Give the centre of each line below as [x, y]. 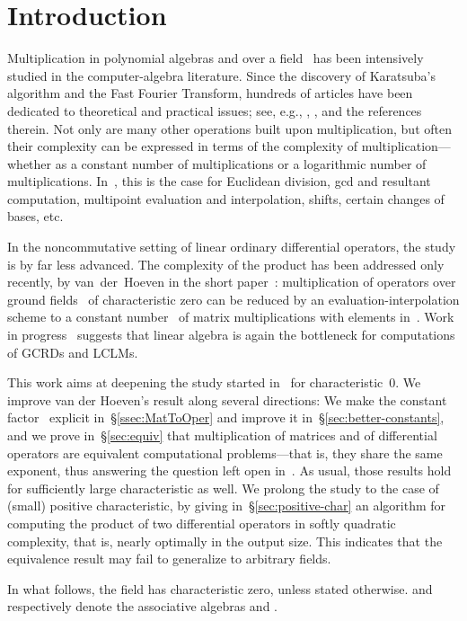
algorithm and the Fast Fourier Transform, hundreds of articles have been [210, 93]
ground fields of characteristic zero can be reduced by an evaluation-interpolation [233, 299]
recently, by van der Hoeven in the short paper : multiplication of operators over [232, 282]
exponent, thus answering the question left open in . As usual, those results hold [229, 470]
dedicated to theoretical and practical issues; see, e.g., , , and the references [215, 110]
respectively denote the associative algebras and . [142, 606]
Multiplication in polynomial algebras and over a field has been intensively [216, 58]
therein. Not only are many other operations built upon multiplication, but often [229, 128]
